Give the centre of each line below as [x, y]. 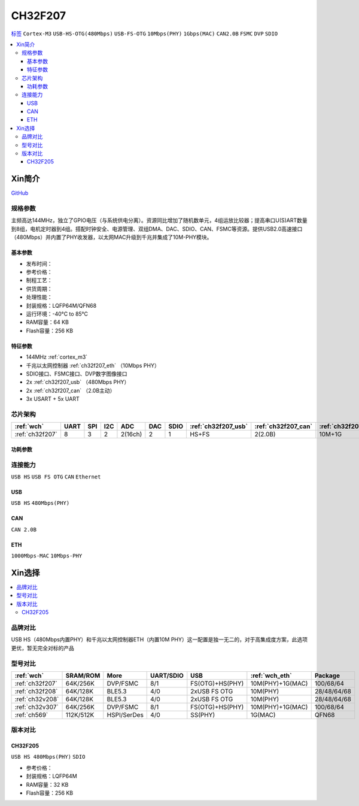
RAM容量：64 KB [47, 322]
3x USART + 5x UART [53, 399]
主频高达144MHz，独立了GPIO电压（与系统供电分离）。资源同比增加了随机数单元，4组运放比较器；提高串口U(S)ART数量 [159, 220]
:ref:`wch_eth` [271, 675]
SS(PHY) [203, 714]
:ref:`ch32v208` [37, 699]
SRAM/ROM [83, 675]
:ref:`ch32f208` [36, 691]
